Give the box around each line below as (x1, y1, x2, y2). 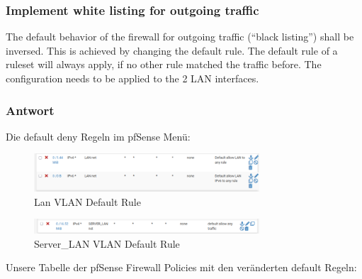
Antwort (6, 101, 55, 119)
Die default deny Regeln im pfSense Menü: (6, 128, 191, 143)
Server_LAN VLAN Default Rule (34, 236, 180, 251)
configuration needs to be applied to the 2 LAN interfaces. (6, 71, 259, 85)
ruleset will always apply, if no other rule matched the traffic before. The (6, 57, 322, 72)
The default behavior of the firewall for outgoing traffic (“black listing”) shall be (6, 29, 354, 44)
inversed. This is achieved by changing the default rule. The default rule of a (6, 43, 338, 58)
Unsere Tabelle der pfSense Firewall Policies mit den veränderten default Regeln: (6, 260, 357, 275)
